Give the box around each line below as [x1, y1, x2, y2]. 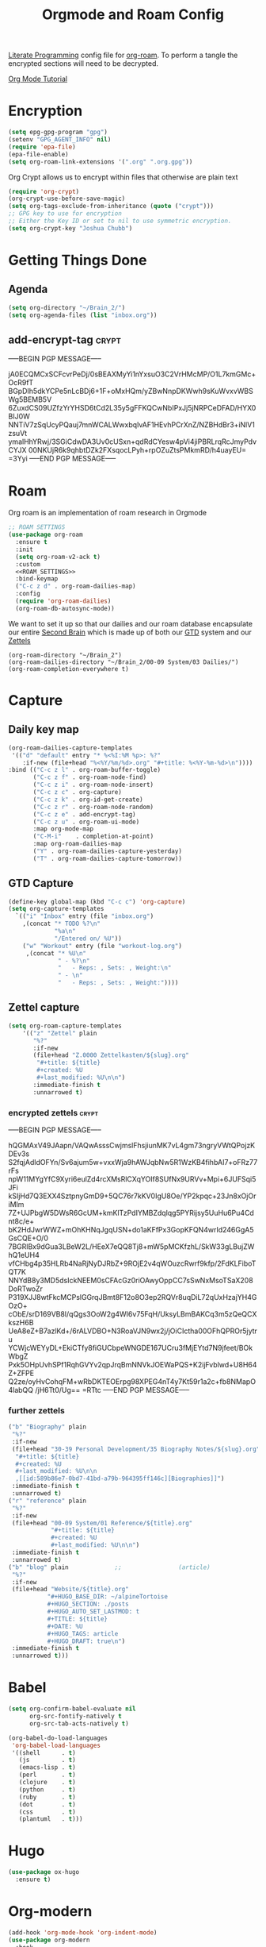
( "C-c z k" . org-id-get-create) [32, 796, 144, 804]
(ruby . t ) [18, 1793, 77, 1801]
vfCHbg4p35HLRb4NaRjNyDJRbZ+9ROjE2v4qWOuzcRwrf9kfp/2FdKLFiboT [8, 1259, 256, 1268]
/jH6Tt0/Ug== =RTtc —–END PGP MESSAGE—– [35, 1385, 190, 1394]
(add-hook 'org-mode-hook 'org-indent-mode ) [8, 1928, 158, 1937]
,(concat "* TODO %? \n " [22, 920, 101, 928]
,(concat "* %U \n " [25, 949, 87, 958]
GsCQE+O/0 [8, 1233, 49, 1243]
